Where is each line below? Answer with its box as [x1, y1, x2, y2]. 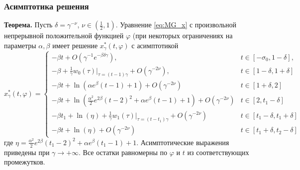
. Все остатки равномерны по [79, 147, 168, 157]
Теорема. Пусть [4, 19, 53, 30]
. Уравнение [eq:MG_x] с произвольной [115, 19, 237, 30]
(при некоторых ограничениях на [132, 30, 233, 41]
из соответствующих [187, 147, 249, 157]
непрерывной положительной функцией [4, 30, 124, 41]
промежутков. [4, 157, 45, 167]
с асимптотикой [131, 40, 179, 50]
